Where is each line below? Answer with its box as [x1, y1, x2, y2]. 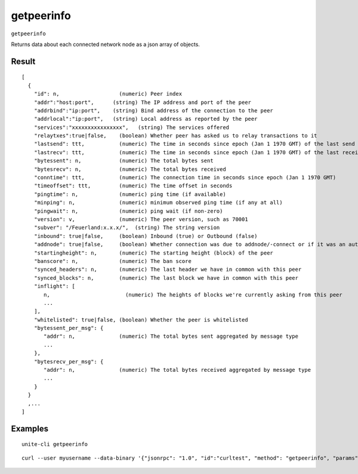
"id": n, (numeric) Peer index [33, 90, 182, 97]
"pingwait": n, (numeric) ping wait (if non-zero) [33, 207, 223, 215]
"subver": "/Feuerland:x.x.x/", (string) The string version [33, 224, 220, 231]
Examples [11, 423, 49, 433]
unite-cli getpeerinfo [21, 441, 88, 448]
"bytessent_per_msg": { [33, 325, 104, 332]
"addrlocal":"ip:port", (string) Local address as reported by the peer [33, 115, 258, 123]
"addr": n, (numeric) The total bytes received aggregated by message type [44, 366, 311, 374]
